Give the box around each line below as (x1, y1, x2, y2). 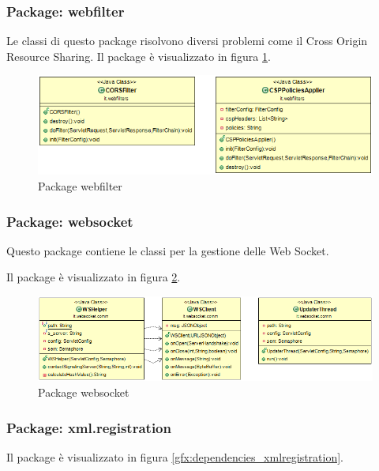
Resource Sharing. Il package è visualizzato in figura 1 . (6, 47, 271, 64)
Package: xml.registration (6, 417, 171, 437)
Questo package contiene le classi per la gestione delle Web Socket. (6, 242, 329, 258)
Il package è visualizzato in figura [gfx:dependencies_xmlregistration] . (6, 448, 343, 465)
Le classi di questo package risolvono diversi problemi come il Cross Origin (6, 32, 368, 49)
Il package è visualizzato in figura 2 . (6, 269, 181, 285)
